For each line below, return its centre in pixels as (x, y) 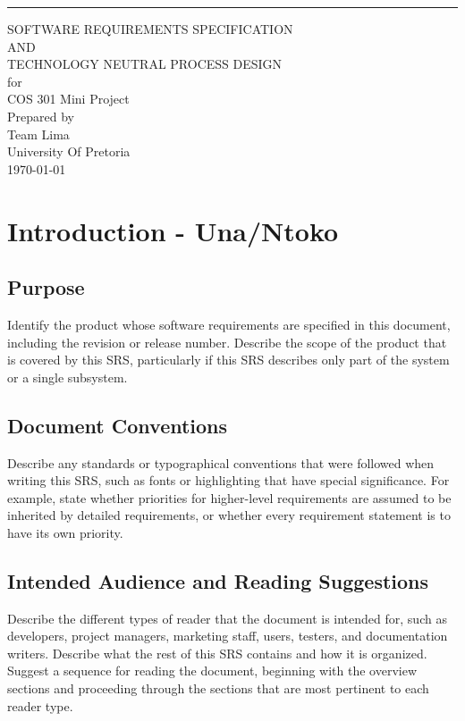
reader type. (40, 705)
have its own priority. (65, 532)
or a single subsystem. (68, 377)
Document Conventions (118, 425)
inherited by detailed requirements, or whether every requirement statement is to (229, 515)
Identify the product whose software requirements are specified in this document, (229, 324)
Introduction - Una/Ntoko (173, 230)
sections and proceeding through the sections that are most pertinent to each (218, 688)
